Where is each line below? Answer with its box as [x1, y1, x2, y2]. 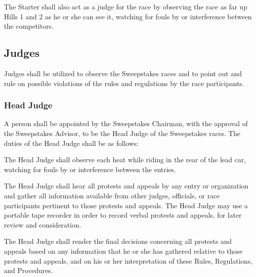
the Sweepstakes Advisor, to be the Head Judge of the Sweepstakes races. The [4, 128, 241, 138]
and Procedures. [4, 265, 53, 276]
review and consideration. [4, 219, 82, 230]
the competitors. [4, 21, 54, 31]
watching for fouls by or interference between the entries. [4, 164, 176, 174]
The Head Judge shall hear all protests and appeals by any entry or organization [4, 181, 249, 191]
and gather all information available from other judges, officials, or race [4, 190, 220, 200]
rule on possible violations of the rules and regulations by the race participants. [4, 78, 245, 88]
